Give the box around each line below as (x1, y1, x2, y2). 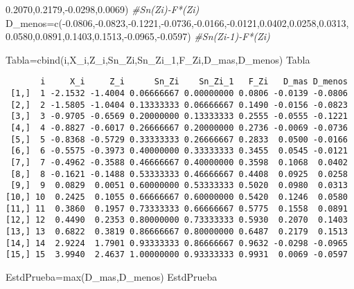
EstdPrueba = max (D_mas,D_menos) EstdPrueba (6, 269, 218, 283)
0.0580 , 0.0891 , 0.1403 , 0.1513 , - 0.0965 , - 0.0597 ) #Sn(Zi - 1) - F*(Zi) (6, 29, 270, 44)
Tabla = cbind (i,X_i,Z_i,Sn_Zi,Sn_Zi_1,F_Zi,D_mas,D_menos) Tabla (6, 52, 310, 66)
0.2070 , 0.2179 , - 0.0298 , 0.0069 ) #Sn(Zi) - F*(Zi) (6, 2, 200, 16)
